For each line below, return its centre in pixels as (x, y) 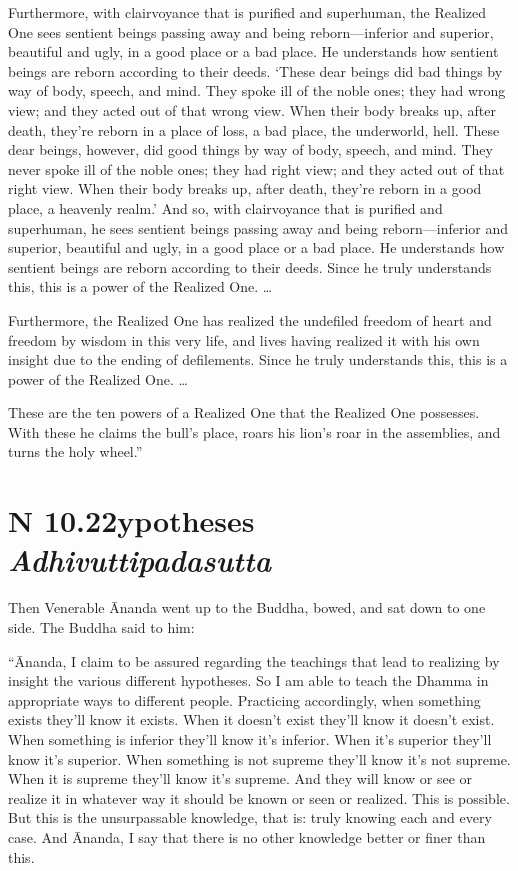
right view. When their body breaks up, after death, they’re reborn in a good (245, 188)
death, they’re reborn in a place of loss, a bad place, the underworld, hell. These (254, 129)
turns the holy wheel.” (75, 451)
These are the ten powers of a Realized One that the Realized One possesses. (244, 412)
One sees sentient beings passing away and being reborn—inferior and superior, (251, 31)
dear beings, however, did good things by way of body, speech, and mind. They (250, 149)
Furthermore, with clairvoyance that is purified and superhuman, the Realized (247, 12)
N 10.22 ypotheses (131, 520)
